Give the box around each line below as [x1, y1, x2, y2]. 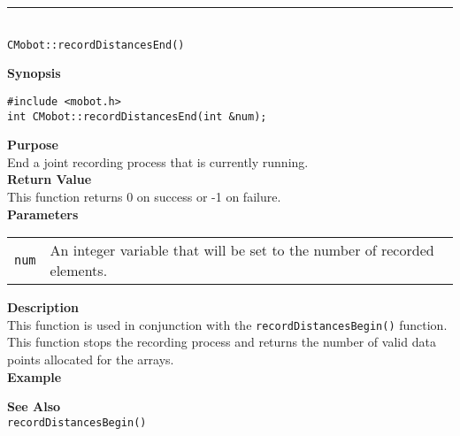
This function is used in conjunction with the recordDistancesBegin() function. [7, 315, 448, 333]
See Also [7, 397, 61, 416]
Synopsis [7, 64, 61, 82]
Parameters [7, 204, 79, 223]
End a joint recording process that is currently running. [7, 152, 309, 171]
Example [7, 367, 62, 386]
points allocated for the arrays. [7, 349, 174, 368]
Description [7, 298, 80, 317]
